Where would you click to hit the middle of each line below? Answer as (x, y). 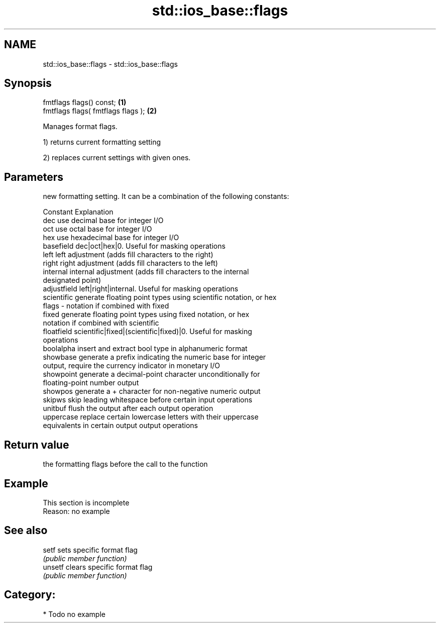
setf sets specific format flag (90, 550)
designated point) (72, 280)
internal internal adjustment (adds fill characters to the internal (146, 272)
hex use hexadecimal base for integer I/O (111, 238)
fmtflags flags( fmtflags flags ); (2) (100, 111)
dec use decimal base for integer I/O (103, 221)
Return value (37, 445)
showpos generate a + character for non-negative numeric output (152, 391)
